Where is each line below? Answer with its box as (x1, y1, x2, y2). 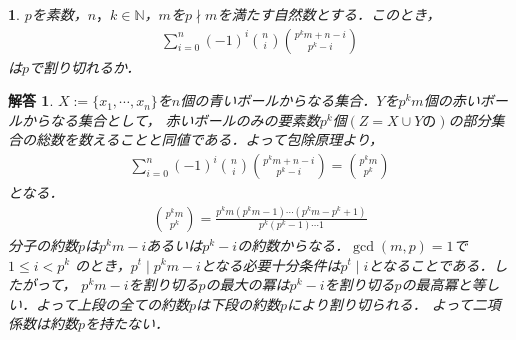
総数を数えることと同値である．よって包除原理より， (35, 129, 384, 150)
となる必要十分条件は (200, 254, 341, 275)
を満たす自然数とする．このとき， (217, 4, 441, 24)
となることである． (368, 254, 494, 275)
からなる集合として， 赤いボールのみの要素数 (21, 109, 320, 130)
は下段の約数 (195, 293, 280, 314)
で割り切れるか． (29, 56, 141, 77)
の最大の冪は (205, 274, 290, 295)
